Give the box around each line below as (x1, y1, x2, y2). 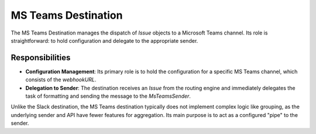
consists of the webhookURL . (25, 76, 97, 83)
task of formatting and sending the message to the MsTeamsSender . (25, 92, 191, 99)
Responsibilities (11, 53, 71, 63)
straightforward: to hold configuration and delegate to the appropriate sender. (11, 37, 198, 44)
